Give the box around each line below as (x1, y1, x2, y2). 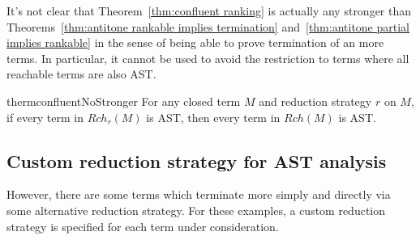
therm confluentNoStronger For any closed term (6, 92, 241, 109)
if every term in (6, 108, 84, 125)
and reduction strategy (259, 92, 372, 109)
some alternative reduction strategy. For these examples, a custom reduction (6, 201, 386, 218)
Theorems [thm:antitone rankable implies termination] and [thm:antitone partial (6, 18, 409, 35)
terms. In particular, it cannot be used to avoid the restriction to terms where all (6, 49, 409, 66)
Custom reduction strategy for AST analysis (6, 148, 387, 173)
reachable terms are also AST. (6, 65, 156, 82)
